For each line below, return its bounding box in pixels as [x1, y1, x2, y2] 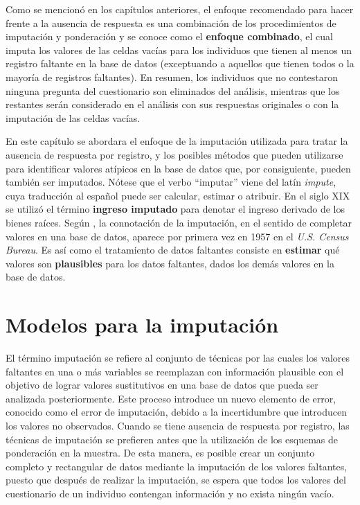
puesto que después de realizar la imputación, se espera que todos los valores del [6, 472, 346, 487]
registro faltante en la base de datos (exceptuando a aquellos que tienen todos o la [6, 56, 354, 71]
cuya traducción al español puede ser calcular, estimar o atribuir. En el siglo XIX [6, 188, 350, 202]
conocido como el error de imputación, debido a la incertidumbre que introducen [6, 405, 347, 419]
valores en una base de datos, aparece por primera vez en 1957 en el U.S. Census [6, 229, 349, 243]
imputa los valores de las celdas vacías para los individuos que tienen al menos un [6, 42, 352, 57]
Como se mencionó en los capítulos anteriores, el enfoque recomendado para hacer [6, 2, 354, 16]
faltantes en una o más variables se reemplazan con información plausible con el [6, 364, 344, 378]
